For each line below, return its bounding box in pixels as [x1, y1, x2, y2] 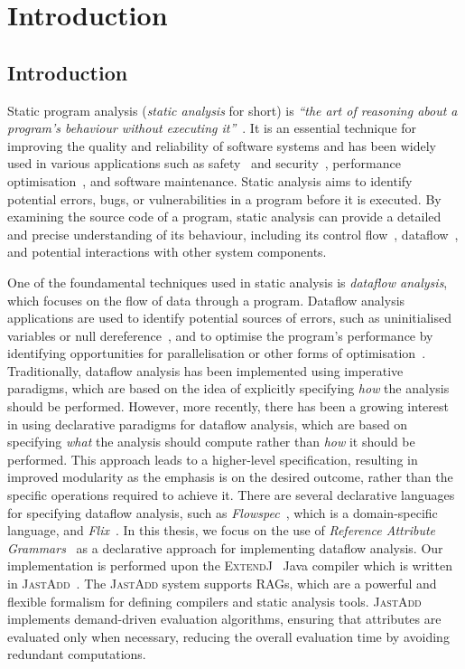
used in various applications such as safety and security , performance [7, 154, 401, 173]
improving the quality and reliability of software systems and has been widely [7, 136, 436, 155]
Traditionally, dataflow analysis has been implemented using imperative [7, 361, 404, 380]
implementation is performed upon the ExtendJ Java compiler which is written [7, 556, 452, 575]
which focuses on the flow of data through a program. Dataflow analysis [7, 290, 405, 309]
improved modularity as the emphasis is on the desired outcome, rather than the [7, 467, 453, 486]
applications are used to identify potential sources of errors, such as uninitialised [7, 308, 451, 327]
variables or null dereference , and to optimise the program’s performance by [7, 325, 433, 344]
